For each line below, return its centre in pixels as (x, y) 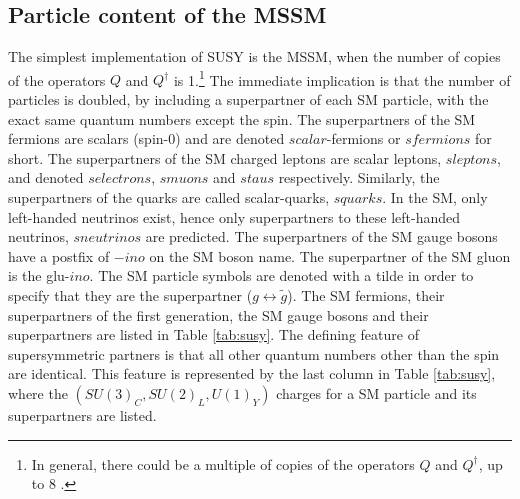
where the (38, 392)
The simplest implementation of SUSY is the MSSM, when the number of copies (254, 56)
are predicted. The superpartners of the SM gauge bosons (321, 236)
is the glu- (39, 275)
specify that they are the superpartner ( (130, 294)
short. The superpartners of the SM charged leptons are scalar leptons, (225, 157)
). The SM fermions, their (366, 294)
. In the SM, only (435, 197)
